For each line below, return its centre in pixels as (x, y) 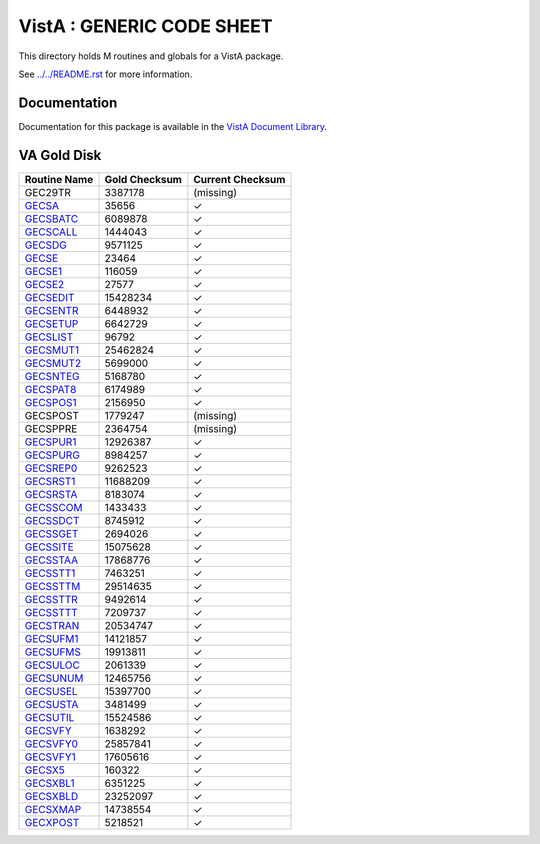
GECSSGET (51, 533)
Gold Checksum (143, 179)
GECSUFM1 (51, 638)
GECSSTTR (51, 599)
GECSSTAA (51, 560)
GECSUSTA (51, 704)
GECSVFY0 (51, 743)
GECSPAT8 (50, 389)
